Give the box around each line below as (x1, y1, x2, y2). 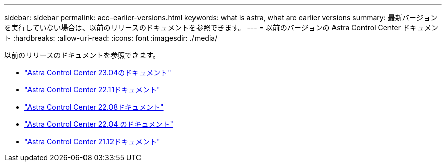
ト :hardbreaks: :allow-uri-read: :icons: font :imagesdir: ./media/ (4, 34, 218, 42)
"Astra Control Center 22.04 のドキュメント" (24, 120, 173, 128)
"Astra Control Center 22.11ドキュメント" (24, 85, 160, 94)
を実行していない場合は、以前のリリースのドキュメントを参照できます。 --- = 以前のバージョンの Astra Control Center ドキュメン (4, 23, 438, 32)
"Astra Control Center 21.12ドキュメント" (24, 137, 160, 146)
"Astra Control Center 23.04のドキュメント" (24, 68, 171, 77)
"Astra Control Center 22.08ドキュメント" (24, 103, 164, 111)
